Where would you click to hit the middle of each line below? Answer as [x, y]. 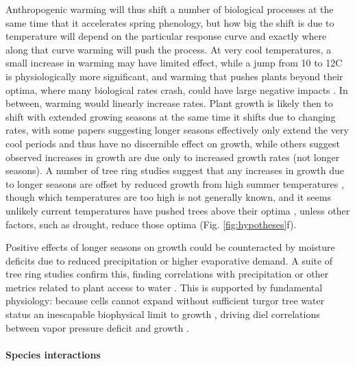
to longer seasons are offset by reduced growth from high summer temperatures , [175, 183]
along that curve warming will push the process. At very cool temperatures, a [169, 49]
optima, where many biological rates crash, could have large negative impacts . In [177, 89]
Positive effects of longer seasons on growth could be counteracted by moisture [170, 247]
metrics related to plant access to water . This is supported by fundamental [164, 287]
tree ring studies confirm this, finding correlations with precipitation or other [167, 274]
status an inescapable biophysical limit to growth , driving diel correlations [163, 314]
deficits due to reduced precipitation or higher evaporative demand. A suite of [169, 260]
